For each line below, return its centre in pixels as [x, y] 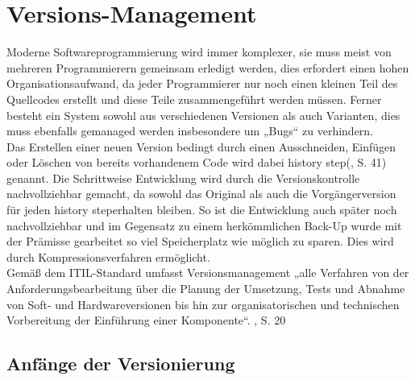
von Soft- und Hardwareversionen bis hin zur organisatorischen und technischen [203, 304]
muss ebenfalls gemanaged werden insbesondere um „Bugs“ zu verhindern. [190, 131]
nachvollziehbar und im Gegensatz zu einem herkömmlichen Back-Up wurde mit [204, 225]
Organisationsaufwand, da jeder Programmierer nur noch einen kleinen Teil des [202, 83]
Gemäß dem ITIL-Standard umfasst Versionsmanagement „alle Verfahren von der [208, 273]
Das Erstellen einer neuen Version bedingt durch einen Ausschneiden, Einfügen [201, 146]
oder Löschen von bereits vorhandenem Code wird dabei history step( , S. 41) [197, 162]
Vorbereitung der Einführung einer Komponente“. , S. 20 [146, 320]
